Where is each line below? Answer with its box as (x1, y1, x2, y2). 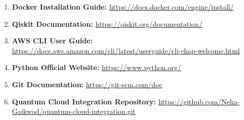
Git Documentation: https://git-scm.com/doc (12, 79, 162, 89)
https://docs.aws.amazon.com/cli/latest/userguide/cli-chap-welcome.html (12, 45, 240, 55)
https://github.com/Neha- (158, 96, 240, 106)
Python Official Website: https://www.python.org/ (12, 62, 181, 73)
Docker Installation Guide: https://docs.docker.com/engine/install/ (12, 2, 234, 12)
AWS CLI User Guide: (12, 35, 93, 46)
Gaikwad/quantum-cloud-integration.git (12, 106, 136, 116)
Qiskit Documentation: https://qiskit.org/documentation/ (12, 18, 202, 29)
